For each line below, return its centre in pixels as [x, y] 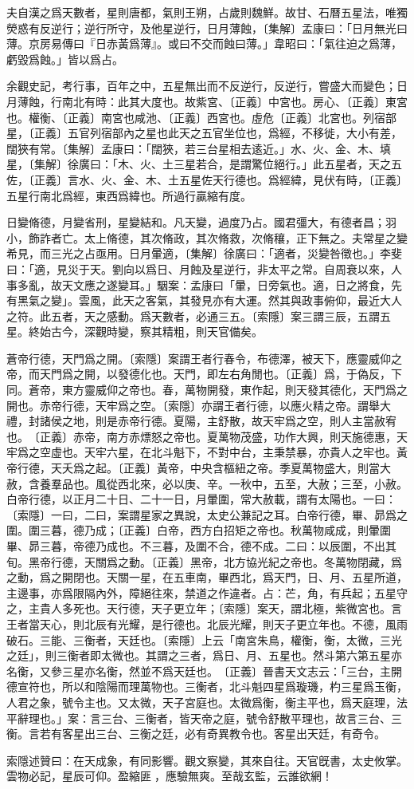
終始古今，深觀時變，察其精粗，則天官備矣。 [145, 331]
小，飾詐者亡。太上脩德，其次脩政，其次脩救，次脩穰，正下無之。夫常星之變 [207, 237]
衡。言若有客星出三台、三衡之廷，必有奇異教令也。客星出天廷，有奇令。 [196, 734]
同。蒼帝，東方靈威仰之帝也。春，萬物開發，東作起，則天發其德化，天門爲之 [207, 390]
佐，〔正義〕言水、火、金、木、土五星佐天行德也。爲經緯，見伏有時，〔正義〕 [207, 179]
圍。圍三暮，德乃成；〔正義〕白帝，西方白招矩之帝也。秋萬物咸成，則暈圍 [199, 530]
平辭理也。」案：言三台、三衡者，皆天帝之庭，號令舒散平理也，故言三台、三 [204, 718]
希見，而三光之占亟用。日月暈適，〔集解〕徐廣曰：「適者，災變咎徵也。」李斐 [204, 253]
